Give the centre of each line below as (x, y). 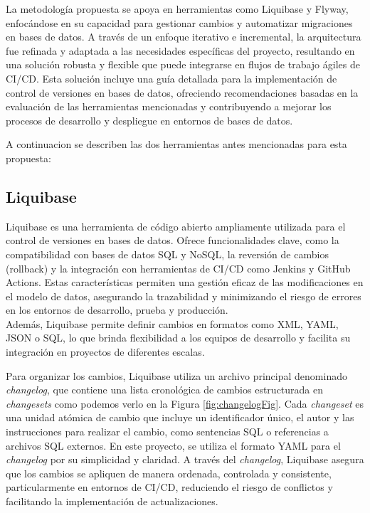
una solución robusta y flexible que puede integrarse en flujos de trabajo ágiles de (183, 64)
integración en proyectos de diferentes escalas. (105, 352)
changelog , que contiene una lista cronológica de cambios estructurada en (165, 390)
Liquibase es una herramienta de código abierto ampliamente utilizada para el (176, 226)
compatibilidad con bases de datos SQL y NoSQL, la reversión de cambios (167, 254)
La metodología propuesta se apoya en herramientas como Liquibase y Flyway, (177, 9)
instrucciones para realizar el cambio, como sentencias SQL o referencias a (167, 432)
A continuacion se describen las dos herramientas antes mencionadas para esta (176, 144)
